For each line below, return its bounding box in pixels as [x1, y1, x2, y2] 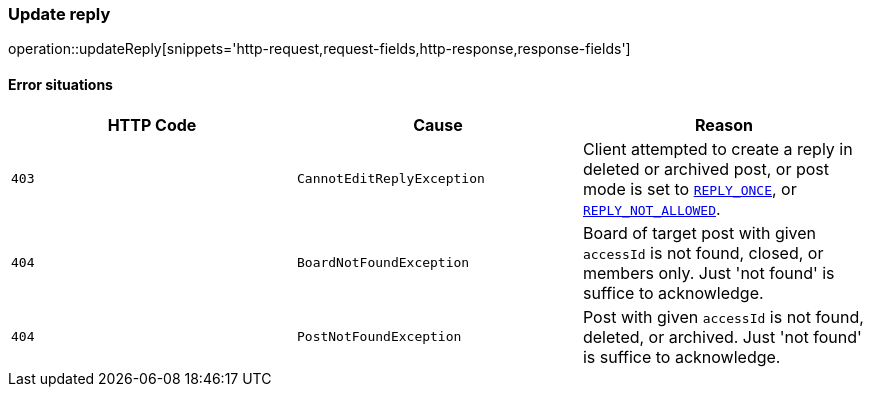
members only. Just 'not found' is [582, 262, 835, 283]
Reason [694, 114, 753, 135]
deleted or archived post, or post [582, 158, 830, 179]
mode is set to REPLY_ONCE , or [582, 178, 797, 199]
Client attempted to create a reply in [582, 138, 853, 159]
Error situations [8, 75, 113, 93]
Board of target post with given [582, 222, 817, 243]
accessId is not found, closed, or [582, 242, 824, 263]
